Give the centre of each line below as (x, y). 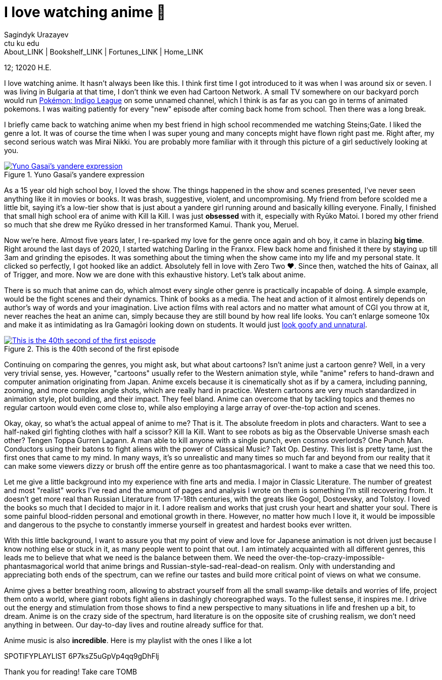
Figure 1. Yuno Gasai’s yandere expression (74, 174)
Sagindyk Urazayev (36, 34)
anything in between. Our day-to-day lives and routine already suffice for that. (134, 624)
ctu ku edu (22, 43)
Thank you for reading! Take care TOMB (71, 671)
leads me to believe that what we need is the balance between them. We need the (140, 557)
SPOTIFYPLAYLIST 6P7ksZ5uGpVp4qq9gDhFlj (82, 656)
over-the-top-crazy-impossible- (332, 557)
